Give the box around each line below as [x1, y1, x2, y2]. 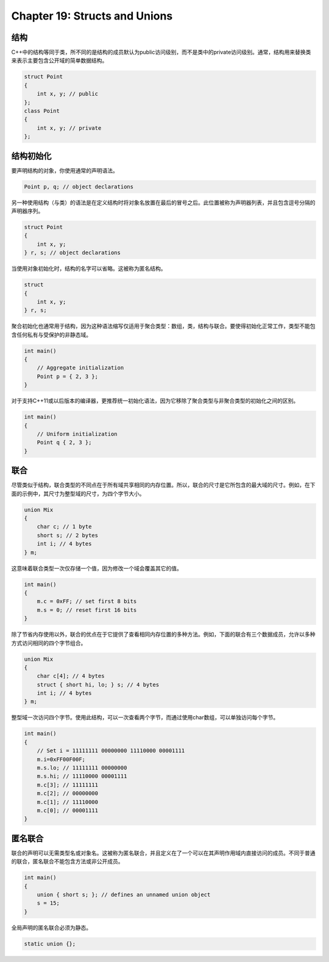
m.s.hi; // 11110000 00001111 [37, 773, 127, 780]
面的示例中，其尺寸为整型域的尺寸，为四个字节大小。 [11, 490, 145, 497]
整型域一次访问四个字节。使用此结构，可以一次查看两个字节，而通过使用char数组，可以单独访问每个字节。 [11, 714, 279, 721]
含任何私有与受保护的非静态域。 [11, 331, 91, 338]
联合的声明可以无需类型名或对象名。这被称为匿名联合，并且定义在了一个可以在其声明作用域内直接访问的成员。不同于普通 [11, 849, 316, 857]
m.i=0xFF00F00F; [37, 756, 85, 763]
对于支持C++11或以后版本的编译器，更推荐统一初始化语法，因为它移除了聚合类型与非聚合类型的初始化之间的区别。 [11, 397, 299, 405]
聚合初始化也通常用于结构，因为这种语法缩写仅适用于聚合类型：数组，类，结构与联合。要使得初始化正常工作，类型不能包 [11, 322, 316, 330]
